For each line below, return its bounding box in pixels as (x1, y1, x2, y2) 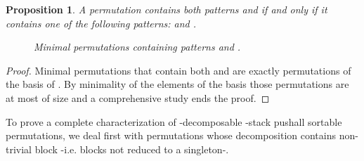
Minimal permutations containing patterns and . (34, 39, 241, 54)
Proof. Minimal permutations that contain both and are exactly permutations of (6, 63, 351, 77)
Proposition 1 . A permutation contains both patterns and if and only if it (6, 2, 327, 16)
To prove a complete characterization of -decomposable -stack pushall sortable (6, 114, 342, 129)
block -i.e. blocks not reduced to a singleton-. (34, 141, 229, 156)
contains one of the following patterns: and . (6, 15, 197, 30)
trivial (6, 141, 32, 156)
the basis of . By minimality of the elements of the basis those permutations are (6, 77, 349, 91)
